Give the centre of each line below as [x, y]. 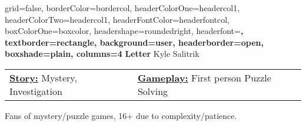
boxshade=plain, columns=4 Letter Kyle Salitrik [102, 54]
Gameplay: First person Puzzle [204, 77]
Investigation [36, 91]
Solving [153, 91]
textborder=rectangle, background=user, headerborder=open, [134, 42]
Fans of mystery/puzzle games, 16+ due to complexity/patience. [121, 115]
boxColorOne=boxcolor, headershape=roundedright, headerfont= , [124, 31]
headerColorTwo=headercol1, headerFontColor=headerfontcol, [117, 19]
